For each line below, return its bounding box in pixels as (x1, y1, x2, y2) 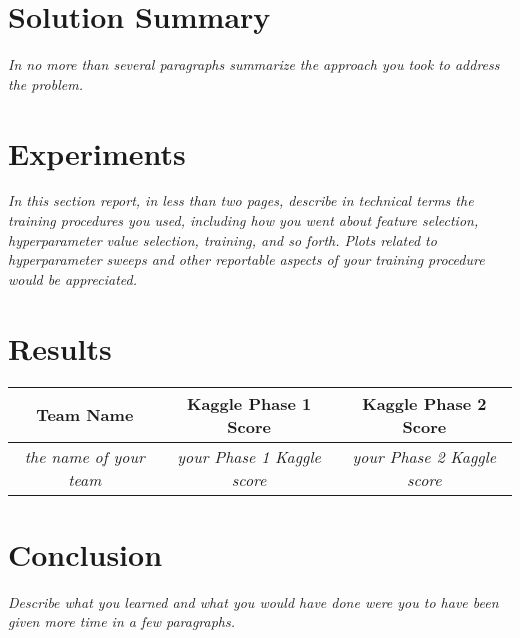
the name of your (24, 444, 145, 468)
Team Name (36, 403, 134, 427)
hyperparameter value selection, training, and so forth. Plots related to (8, 229, 437, 250)
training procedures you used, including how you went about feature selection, (8, 210, 479, 231)
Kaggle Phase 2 (362, 391, 487, 415)
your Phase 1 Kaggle (177, 444, 321, 468)
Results (8, 327, 112, 368)
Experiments (8, 132, 186, 173)
